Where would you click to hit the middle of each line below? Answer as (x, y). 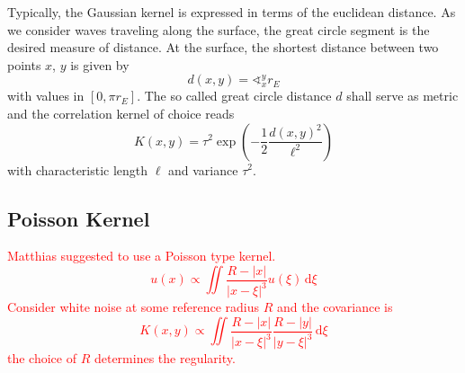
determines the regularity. (165, 358)
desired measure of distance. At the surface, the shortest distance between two (223, 47)
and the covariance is (335, 307)
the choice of (42, 358)
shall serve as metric (402, 96)
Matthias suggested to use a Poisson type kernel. (142, 256)
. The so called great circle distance (234, 96)
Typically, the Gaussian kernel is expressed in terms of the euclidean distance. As (232, 12)
